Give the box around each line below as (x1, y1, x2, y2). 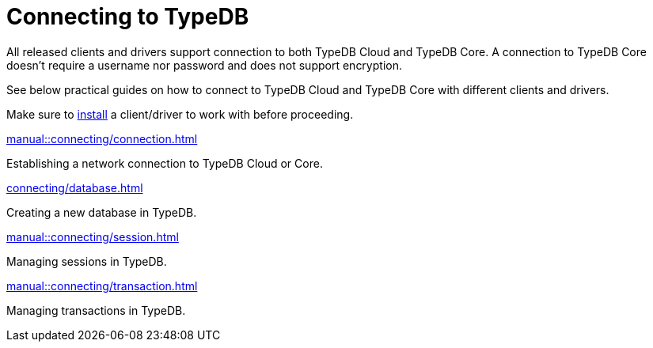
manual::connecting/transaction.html (6, 278, 198, 293)
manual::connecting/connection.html (6, 131, 198, 146)
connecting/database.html (6, 180, 143, 195)
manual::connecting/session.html (6, 229, 179, 244)
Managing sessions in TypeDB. (6, 254, 167, 268)
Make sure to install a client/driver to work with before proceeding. (6, 107, 354, 121)
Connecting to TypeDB (6, 3, 249, 30)
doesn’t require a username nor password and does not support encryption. (6, 58, 402, 72)
